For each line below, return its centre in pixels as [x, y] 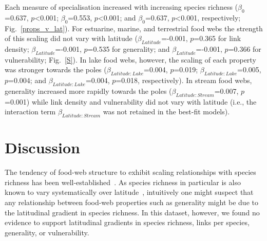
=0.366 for [245, 48]
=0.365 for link [217, 38]
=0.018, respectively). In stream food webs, [184, 80]
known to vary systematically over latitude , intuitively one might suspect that [129, 192]
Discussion [42, 147]
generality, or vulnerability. [47, 232]
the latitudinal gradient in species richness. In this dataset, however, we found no [132, 212]
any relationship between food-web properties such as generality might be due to [131, 202]
